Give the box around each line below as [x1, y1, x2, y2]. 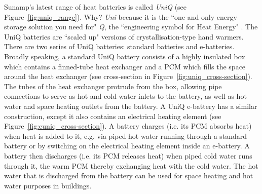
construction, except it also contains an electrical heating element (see [4, 110, 221, 121]
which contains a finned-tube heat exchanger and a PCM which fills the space [4, 61, 246, 71]
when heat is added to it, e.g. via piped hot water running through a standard [4, 130, 247, 141]
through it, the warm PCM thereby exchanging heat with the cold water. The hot [4, 160, 258, 171]
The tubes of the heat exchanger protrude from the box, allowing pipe [4, 81, 222, 91]
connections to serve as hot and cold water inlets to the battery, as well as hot [4, 91, 247, 101]
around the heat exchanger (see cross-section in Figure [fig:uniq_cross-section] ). [4, 71, 252, 82]
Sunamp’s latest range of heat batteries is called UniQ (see [4, 2, 187, 12]
